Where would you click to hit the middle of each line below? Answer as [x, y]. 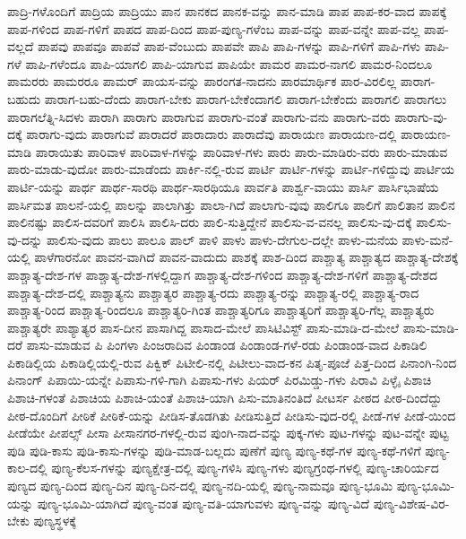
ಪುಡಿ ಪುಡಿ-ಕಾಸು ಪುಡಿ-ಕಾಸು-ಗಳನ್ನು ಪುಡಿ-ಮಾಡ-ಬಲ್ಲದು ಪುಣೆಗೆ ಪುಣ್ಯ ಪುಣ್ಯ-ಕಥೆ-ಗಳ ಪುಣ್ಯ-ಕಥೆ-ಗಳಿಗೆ [214, 450]
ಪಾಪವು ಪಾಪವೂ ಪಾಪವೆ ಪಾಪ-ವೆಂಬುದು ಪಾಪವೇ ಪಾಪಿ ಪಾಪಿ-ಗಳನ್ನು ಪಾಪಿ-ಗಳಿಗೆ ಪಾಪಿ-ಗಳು [229, 46]
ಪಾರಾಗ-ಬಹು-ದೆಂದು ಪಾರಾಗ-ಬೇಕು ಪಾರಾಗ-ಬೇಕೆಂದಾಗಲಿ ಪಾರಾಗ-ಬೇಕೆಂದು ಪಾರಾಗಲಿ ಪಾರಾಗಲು [246, 98]
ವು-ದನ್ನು [25, 239]
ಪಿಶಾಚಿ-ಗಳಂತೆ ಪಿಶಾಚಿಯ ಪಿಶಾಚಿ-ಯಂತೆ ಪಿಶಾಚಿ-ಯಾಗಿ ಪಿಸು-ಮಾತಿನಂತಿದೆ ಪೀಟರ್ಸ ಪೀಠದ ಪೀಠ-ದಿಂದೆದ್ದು [224, 398]
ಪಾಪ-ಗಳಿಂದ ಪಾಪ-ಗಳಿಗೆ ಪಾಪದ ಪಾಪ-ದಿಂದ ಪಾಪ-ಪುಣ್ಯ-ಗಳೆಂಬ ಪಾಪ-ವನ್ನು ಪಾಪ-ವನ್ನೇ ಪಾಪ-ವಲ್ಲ [214, 28]
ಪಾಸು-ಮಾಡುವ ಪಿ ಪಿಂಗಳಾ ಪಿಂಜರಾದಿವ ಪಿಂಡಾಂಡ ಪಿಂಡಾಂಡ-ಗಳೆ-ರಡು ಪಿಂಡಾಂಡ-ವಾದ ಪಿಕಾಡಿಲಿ [227, 345]
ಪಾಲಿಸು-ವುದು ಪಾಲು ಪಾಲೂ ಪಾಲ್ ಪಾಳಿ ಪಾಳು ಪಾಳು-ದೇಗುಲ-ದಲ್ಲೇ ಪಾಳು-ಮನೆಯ [222, 239]
